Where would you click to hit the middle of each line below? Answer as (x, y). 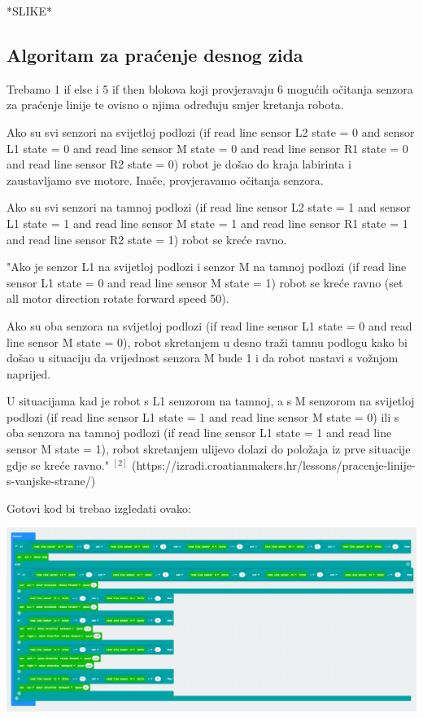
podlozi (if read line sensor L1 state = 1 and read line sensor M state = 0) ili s (203, 416)
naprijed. (29, 373)
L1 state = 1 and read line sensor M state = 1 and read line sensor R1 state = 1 (207, 223)
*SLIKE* (30, 11)
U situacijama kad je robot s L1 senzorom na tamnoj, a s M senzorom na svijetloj (211, 401)
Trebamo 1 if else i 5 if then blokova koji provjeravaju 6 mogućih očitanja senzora (210, 88)
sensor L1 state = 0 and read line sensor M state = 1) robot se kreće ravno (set (205, 282)
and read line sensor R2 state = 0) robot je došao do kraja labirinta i (179, 164)
